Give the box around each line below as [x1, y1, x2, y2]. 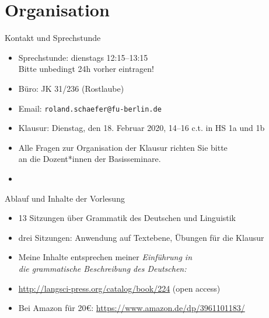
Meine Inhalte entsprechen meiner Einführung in [18, 251, 193, 263]
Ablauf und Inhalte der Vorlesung [5, 192, 125, 204]
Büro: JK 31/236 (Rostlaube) [18, 82, 124, 94]
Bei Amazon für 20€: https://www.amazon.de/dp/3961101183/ [18, 302, 245, 314]
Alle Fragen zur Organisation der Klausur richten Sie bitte [18, 141, 228, 153]
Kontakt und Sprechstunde [5, 32, 101, 44]
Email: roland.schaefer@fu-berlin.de [18, 102, 162, 114]
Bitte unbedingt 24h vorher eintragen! [18, 63, 154, 75]
